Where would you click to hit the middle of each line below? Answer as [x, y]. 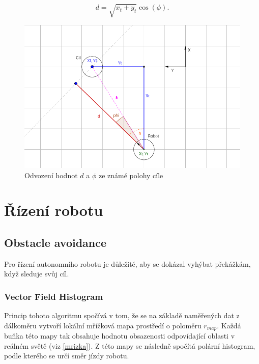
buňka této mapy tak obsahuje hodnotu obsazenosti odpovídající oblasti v [120, 336]
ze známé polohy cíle [131, 175]
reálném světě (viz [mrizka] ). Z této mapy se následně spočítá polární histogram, [130, 345]
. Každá [229, 325]
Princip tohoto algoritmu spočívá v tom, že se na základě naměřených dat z [122, 315]
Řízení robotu [54, 210]
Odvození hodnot [51, 175]
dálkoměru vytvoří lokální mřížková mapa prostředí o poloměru [103, 325]
